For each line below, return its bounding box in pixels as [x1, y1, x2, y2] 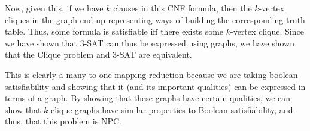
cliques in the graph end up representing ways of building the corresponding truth [5, 13, 305, 26]
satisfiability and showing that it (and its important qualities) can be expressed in [5, 80, 306, 92]
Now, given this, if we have [5, 2, 104, 14]
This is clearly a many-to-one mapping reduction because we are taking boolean [5, 68, 298, 80]
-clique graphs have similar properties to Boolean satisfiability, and [48, 103, 293, 116]
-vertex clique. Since [230, 25, 304, 38]
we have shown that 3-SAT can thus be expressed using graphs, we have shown [5, 36, 294, 49]
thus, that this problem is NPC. [5, 115, 121, 127]
